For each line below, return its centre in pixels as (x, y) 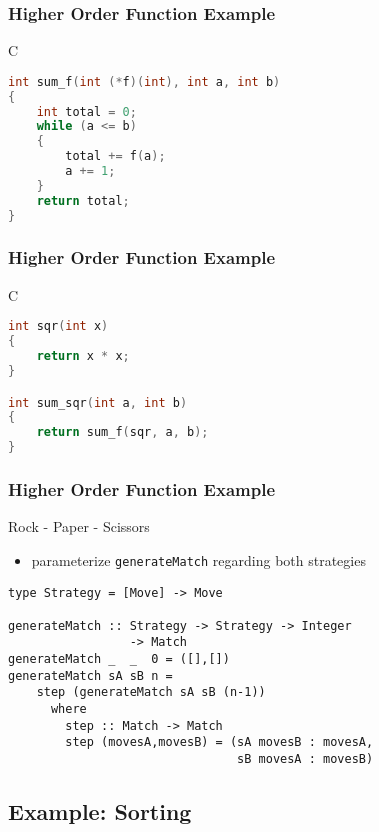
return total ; (83, 200)
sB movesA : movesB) (305, 759)
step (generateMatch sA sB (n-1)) (151, 692)
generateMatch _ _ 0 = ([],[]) (119, 659)
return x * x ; (83, 356)
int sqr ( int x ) (58, 326)
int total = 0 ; (86, 111)
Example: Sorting (100, 811)
